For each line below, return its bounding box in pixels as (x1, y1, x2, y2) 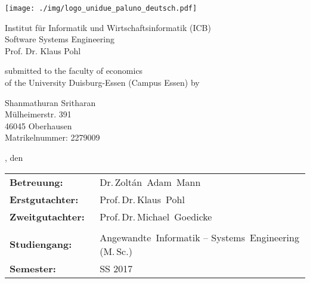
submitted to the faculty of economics (5, 64, 143, 77)
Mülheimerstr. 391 (5, 108, 72, 120)
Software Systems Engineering (5, 33, 114, 45)
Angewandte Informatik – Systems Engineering (100, 230, 299, 244)
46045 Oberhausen (5, 119, 72, 132)
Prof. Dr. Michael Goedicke (100, 209, 212, 223)
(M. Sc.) (100, 244, 132, 258)
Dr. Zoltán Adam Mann (100, 175, 201, 189)
